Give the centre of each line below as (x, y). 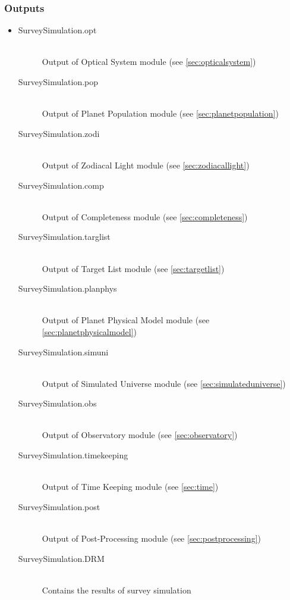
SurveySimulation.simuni (63, 351)
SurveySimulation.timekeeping (73, 455)
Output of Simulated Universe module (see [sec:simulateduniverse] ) (164, 383)
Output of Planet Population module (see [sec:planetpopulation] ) (160, 113)
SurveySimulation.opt (57, 30)
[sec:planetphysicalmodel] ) (89, 331)
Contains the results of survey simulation (116, 590)
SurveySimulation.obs (57, 403)
